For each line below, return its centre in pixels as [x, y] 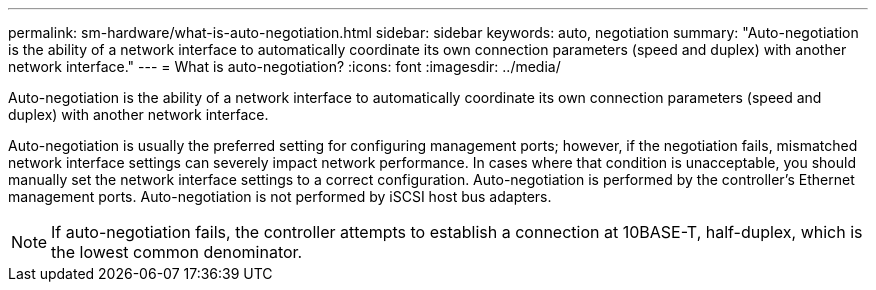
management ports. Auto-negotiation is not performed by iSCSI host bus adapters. [280, 196]
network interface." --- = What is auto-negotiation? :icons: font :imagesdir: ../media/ [284, 66]
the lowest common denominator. [177, 252]
